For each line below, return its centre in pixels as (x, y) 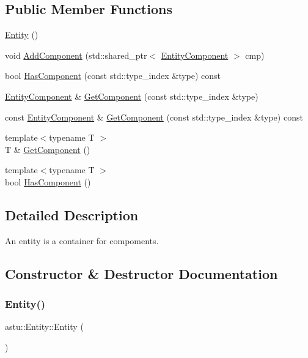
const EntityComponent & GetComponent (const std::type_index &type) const (154, 117)
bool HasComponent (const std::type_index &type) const (113, 76)
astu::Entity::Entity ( (44, 326)
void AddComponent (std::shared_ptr (76, 55)
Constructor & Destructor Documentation (141, 273)
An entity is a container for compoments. (82, 240)
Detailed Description (72, 214)
